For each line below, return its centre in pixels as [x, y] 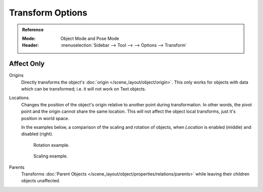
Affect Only [27, 64]
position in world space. [45, 118]
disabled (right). [37, 134]
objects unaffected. [41, 181]
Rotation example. [52, 145]
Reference [33, 30]
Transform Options [48, 13]
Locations [19, 98]
